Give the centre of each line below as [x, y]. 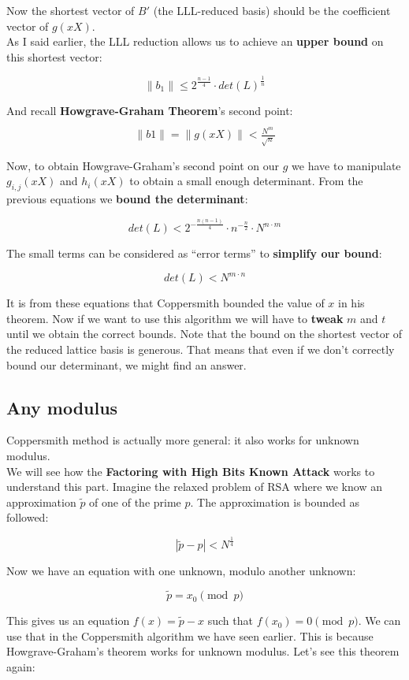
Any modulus [62, 407]
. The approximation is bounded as [275, 502]
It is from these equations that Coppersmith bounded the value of [165, 303]
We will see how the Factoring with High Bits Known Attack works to [191, 471]
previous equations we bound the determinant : [127, 199]
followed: [28, 517]
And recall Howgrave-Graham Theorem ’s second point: [150, 110]
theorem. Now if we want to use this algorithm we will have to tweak [175, 318]
